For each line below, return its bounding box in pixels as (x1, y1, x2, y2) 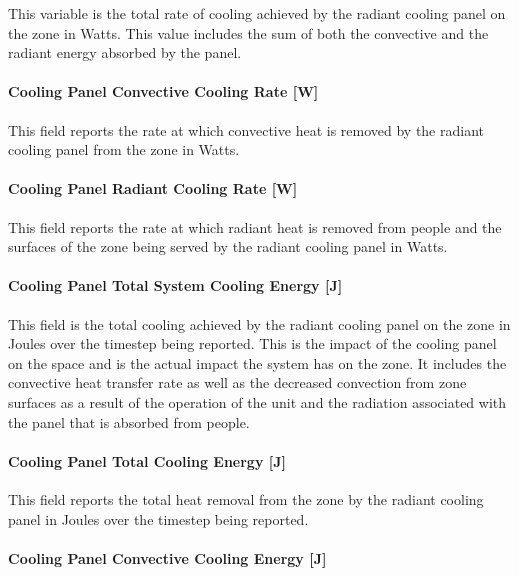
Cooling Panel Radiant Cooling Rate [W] (8, 178, 298, 199)
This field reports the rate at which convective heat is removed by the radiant (8, 119, 484, 140)
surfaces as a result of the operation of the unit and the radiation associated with (8, 391, 507, 412)
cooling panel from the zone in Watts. (8, 139, 240, 160)
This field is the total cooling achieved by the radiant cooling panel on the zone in (8, 313, 511, 334)
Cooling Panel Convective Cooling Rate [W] (8, 81, 319, 102)
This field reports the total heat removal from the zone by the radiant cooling (8, 488, 484, 509)
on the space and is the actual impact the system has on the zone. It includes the (8, 352, 507, 373)
